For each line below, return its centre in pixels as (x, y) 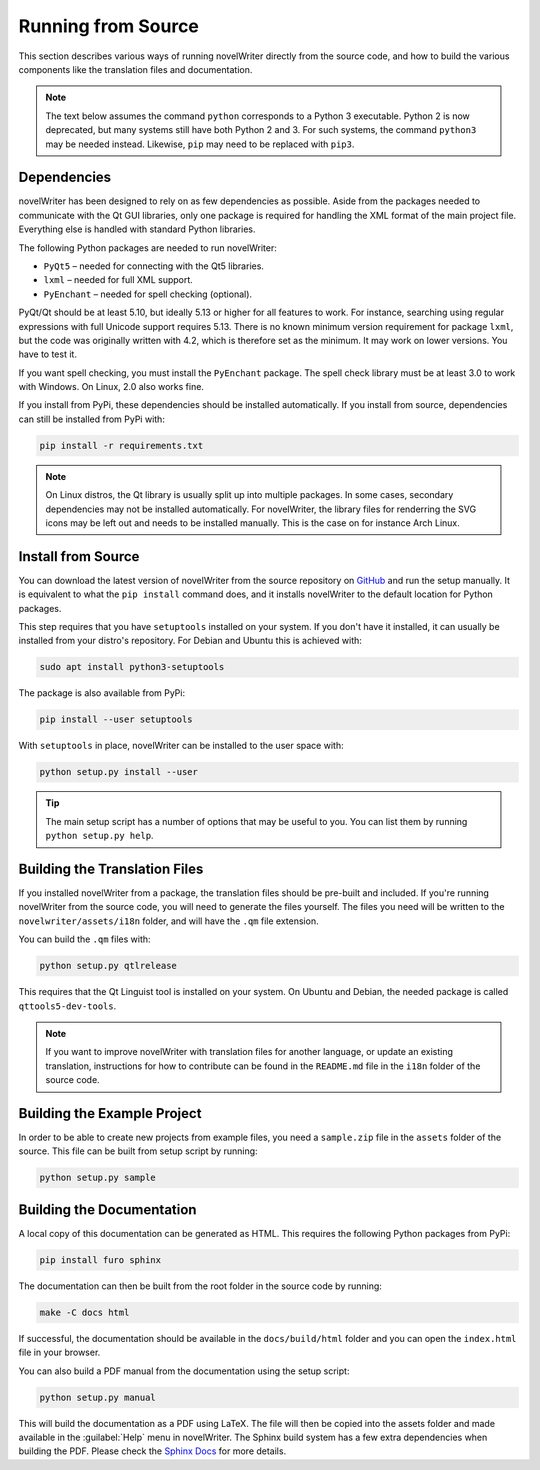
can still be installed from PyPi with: (91, 419)
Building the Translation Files (111, 868)
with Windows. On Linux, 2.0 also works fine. (111, 387)
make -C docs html (84, 1312)
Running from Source (109, 26)
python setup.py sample (98, 1178)
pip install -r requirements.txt (121, 445)
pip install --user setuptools (116, 719)
